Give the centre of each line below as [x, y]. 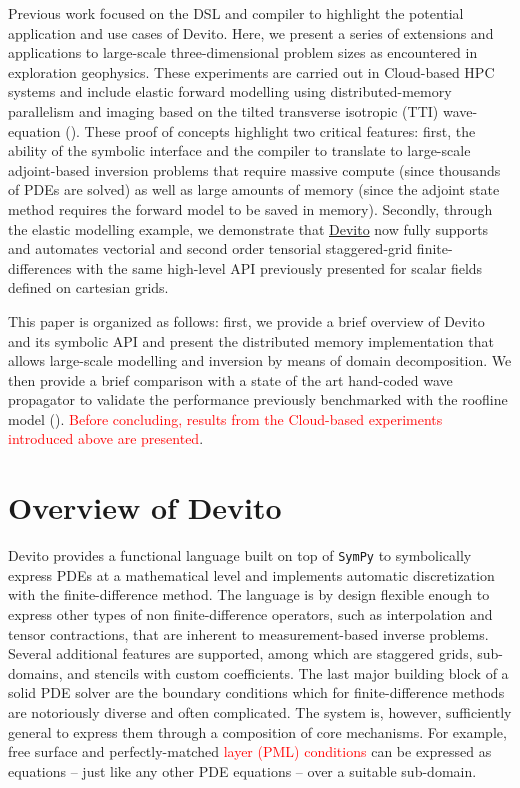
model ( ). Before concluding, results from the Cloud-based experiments [225, 418]
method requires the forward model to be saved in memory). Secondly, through [250, 208]
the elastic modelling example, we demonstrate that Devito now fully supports [248, 228]
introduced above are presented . [106, 438]
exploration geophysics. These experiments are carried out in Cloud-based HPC [251, 71]
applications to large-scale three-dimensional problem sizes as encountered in [243, 52]
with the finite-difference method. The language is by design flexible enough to [249, 594]
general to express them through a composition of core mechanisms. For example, [257, 731]
